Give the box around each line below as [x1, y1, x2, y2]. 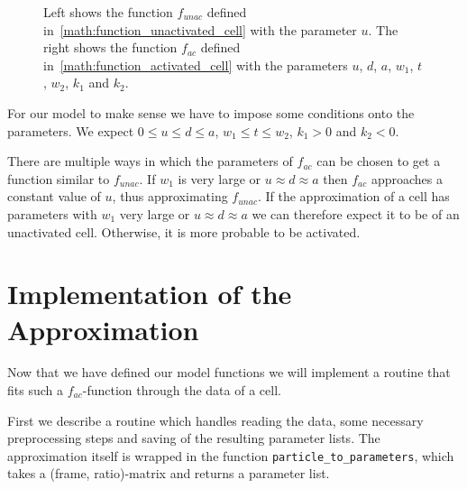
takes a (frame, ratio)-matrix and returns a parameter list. [7, 464, 330, 483]
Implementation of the [7, 275, 292, 312]
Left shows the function [43, 3, 173, 21]
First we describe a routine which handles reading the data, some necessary [7, 411, 424, 429]
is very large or [178, 169, 261, 188]
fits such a [7, 381, 63, 400]
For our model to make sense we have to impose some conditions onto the [7, 103, 415, 122]
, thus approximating [112, 187, 228, 206]
